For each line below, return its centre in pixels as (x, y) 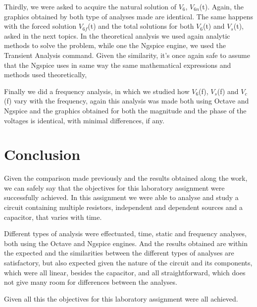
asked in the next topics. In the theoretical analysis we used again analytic (117, 35)
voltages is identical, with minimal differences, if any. (84, 120)
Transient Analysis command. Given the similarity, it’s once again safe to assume (127, 55)
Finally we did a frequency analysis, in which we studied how (97, 91)
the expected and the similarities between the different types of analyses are (119, 253)
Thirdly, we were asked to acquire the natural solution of (90, 6)
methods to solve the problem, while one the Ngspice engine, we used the (115, 45)
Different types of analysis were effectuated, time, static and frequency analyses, (125, 233)
